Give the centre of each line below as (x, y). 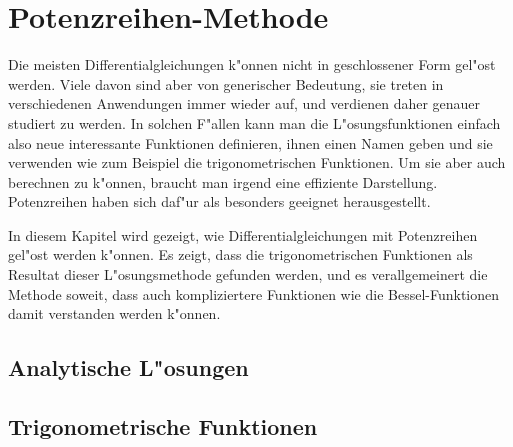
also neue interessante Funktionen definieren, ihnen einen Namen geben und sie (250, 142)
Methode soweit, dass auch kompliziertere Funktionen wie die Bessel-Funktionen (254, 293)
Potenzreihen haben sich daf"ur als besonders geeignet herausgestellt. (219, 201)
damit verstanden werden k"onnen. (114, 313)
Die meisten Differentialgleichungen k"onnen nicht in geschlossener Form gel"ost (252, 64)
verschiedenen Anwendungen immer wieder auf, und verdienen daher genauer (244, 103)
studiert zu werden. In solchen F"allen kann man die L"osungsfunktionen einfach (254, 122)
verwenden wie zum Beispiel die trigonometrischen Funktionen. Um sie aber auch (257, 162)
